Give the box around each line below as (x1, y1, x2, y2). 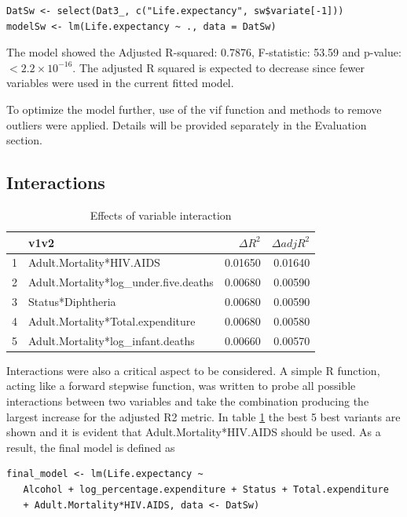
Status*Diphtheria (28, 293, 116, 310)
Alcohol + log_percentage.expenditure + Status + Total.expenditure (23, 484, 389, 496)
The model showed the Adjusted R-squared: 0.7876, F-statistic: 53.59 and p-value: (6, 44, 401, 60)
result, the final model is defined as (6, 439, 175, 455)
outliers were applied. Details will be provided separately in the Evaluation (6, 116, 367, 133)
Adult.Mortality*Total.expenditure (28, 312, 196, 329)
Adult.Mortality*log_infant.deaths (28, 332, 195, 348)
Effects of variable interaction (90, 206, 232, 223)
